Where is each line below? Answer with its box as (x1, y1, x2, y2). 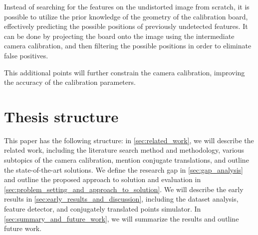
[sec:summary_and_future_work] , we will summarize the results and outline (4, 213, 239, 224)
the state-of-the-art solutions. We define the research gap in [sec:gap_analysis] (4, 164, 243, 175)
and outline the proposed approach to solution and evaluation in (4, 174, 201, 185)
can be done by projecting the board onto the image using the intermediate (4, 30, 235, 41)
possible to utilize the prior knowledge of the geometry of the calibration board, (4, 11, 248, 21)
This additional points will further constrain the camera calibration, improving (4, 67, 245, 77)
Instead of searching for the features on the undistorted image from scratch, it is (4, 1, 250, 11)
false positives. (4, 50, 48, 60)
